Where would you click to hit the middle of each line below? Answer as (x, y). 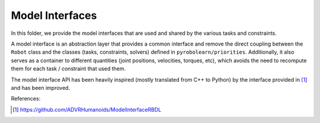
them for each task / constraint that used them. (68, 69)
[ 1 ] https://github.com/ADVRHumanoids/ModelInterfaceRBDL (87, 109)
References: (26, 99)
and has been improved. (41, 88)
